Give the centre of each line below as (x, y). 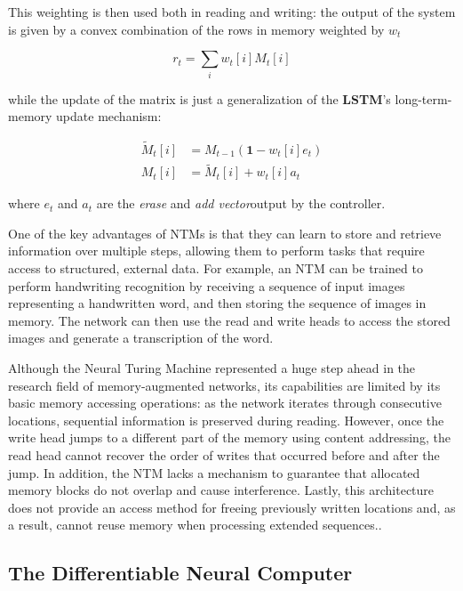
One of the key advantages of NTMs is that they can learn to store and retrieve (225, 233)
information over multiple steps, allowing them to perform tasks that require (216, 251)
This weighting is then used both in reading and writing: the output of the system (232, 12)
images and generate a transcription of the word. (141, 338)
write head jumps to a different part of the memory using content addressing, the (229, 437)
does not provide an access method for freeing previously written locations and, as (232, 507)
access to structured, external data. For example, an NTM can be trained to (216, 267)
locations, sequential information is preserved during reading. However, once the (226, 420)
